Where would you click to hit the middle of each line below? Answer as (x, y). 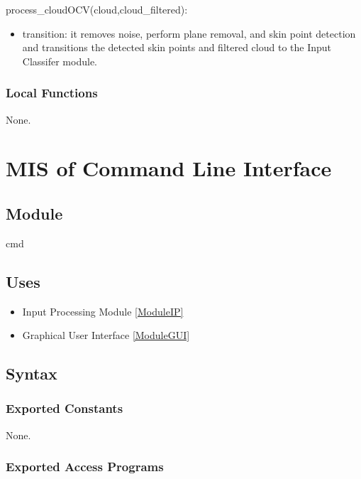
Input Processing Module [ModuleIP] (103, 311)
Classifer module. (60, 61)
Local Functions (52, 93)
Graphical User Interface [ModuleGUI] (106, 335)
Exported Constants (65, 408)
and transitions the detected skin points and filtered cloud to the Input (177, 47)
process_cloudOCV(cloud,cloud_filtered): (97, 9)
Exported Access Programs (85, 467)
